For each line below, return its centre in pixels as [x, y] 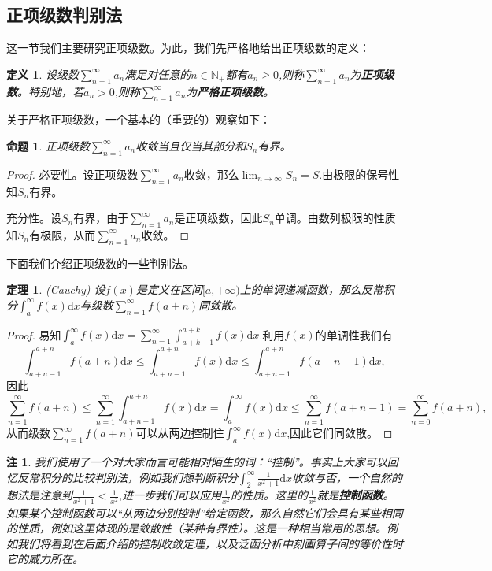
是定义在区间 [169, 289]
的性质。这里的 [269, 495]
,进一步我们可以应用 [170, 495]
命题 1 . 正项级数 [48, 145]
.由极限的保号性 [359, 174]
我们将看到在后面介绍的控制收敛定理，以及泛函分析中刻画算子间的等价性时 [210, 543]
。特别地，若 [50, 91]
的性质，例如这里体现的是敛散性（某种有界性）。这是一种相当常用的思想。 [196, 528]
